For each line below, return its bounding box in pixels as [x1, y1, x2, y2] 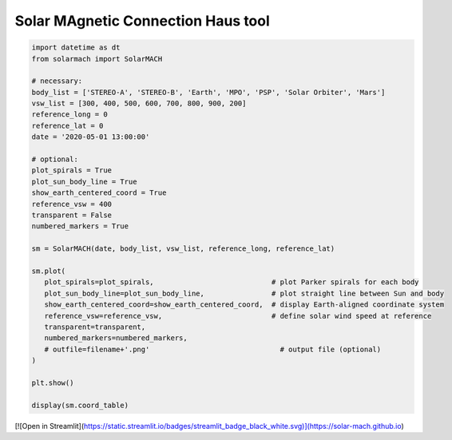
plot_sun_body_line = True [31, 176, 137, 186]
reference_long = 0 [31, 110, 108, 119]
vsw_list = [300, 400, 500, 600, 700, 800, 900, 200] [31, 99, 247, 108]
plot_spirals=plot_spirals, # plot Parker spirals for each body [44, 278, 419, 287]
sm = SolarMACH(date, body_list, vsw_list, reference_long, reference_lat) [31, 244, 335, 253]
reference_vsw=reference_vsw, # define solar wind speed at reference [44, 311, 432, 320]
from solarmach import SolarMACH [31, 54, 163, 63]
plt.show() [31, 378, 74, 387]
